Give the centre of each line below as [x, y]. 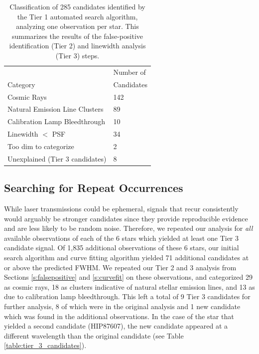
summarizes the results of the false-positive [77, 36]
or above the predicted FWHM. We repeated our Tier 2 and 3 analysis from [120, 267]
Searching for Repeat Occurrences [94, 188]
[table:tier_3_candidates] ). [45, 345]
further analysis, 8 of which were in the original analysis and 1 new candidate [122, 306]
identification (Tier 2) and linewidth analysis [77, 46]
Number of [129, 72]
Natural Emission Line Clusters [56, 109]
